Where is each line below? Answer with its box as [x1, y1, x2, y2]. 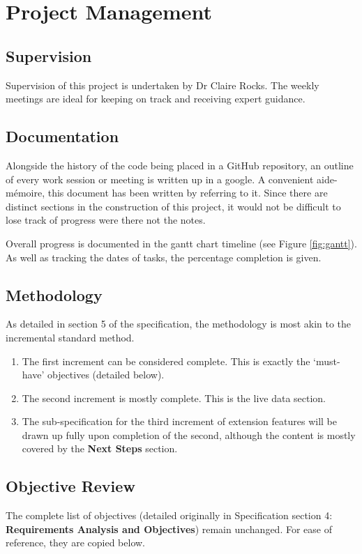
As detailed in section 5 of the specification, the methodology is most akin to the [6, 316, 352, 331]
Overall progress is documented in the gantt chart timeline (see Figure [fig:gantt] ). [6, 236, 357, 250]
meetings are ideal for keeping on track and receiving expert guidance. [6, 91, 306, 106]
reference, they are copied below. [6, 535, 145, 550]
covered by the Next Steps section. [22, 441, 178, 456]
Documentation [6, 125, 119, 147]
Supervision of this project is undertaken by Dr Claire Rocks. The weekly [6, 77, 319, 92]
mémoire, [6, 185, 45, 200]
